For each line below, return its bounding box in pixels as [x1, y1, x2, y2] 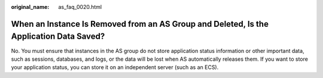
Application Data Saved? [11, 32, 105, 42]
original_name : [11, 4, 50, 10]
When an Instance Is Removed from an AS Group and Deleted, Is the [11, 18, 269, 29]
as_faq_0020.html [58, 4, 102, 10]
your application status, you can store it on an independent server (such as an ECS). [11, 64, 219, 71]
